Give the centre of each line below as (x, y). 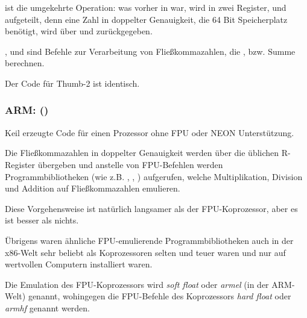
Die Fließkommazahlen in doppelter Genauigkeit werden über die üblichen (142, 153)
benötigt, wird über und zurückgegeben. (79, 31)
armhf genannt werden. (48, 307)
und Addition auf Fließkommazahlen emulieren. (93, 188)
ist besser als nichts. (42, 220)
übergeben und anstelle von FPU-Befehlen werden (130, 164)
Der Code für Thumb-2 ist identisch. (72, 83)
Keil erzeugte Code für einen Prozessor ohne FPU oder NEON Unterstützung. (150, 132)
